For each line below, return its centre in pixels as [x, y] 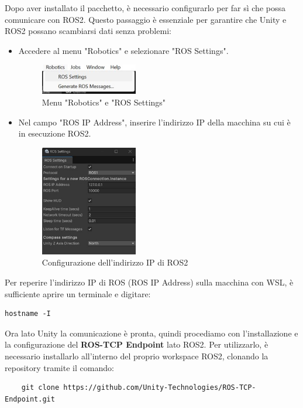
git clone [40, 388]
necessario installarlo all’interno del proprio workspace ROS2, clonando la [137, 356]
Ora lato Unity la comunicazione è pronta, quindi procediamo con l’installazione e [151, 333]
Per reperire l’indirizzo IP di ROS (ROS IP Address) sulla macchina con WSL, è [149, 282]
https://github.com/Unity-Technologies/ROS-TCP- [160, 388]
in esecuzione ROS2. [55, 133]
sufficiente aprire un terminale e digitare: [78, 293]
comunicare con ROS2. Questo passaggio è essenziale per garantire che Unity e [146, 19]
